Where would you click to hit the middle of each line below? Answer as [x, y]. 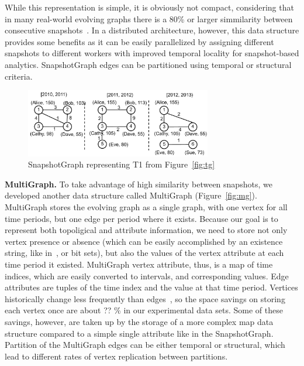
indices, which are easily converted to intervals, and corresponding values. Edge [147, 276]
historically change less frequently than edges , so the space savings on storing [145, 298]
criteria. [19, 76]
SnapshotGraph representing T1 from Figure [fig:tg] [122, 164]
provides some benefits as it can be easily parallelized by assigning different [139, 41]
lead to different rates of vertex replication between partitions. [116, 356]
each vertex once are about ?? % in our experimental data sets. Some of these [144, 310]
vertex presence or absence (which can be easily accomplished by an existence [144, 241]
